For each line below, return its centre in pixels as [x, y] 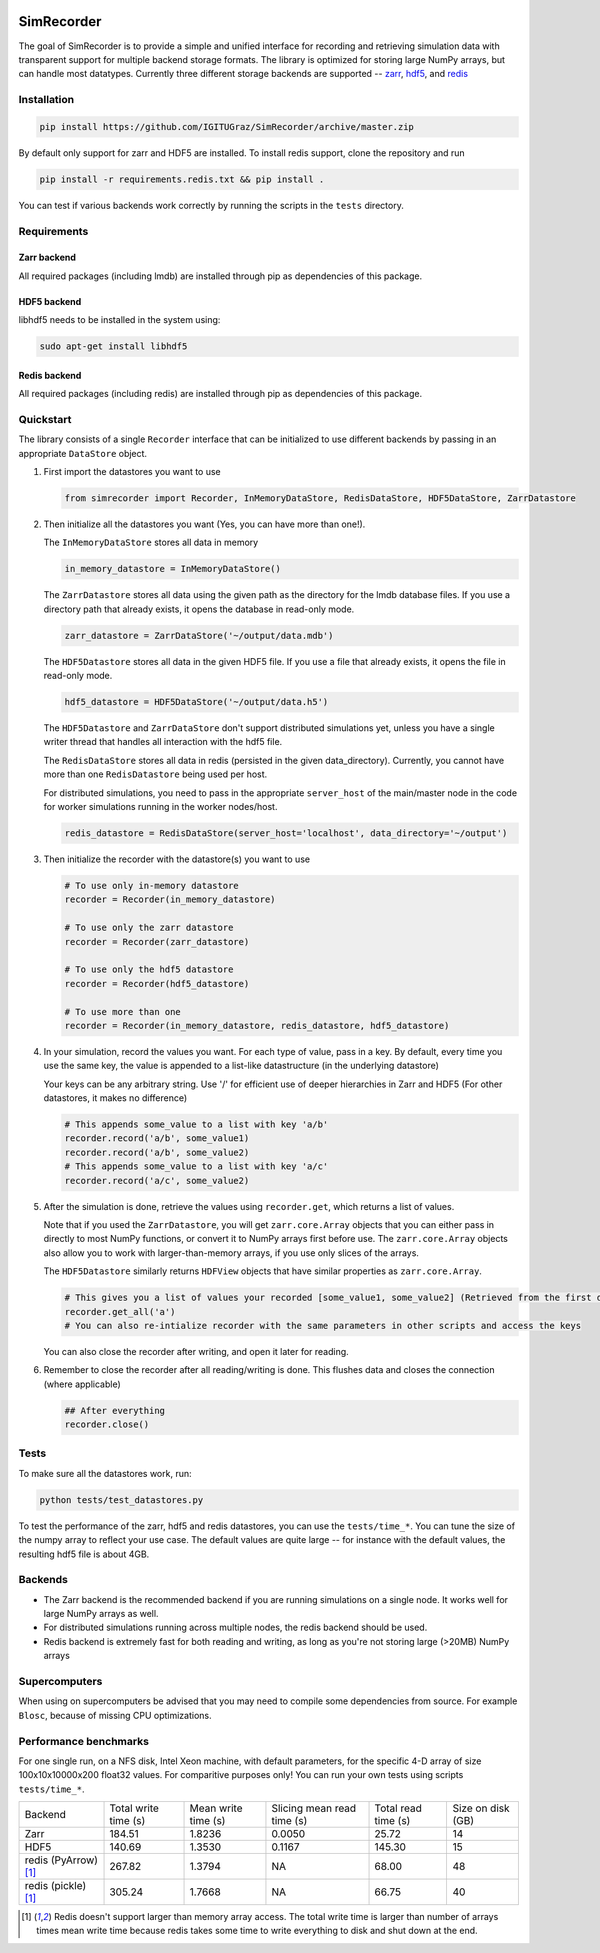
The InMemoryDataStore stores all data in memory [151, 542]
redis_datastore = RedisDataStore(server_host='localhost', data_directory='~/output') [286, 833]
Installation [46, 100]
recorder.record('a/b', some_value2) [157, 1152]
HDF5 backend [50, 301]
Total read [398, 1808]
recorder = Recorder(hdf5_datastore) [157, 983]
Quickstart [45, 419]
